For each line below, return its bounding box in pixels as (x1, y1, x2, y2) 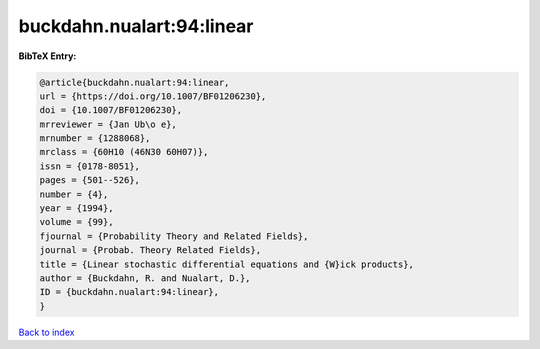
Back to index (18, 326, 75, 338)
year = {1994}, (39, 203, 114, 214)
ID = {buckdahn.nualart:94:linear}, (39, 286, 220, 298)
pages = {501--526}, (39, 175, 140, 186)
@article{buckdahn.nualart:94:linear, (39, 76, 230, 88)
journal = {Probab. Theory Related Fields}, (39, 245, 262, 256)
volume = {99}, (39, 216, 114, 228)
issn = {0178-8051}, (39, 160, 140, 172)
